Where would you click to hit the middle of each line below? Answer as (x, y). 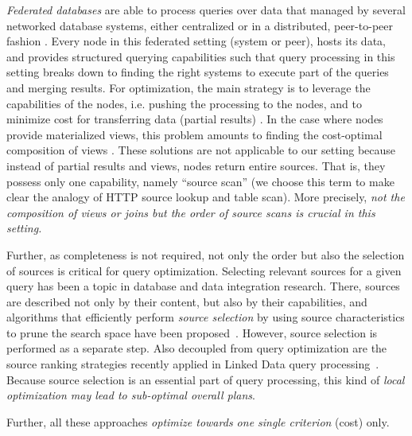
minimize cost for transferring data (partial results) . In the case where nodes (195, 119)
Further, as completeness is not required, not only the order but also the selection (206, 254)
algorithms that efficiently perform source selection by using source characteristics (206, 317)
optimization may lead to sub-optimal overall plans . (131, 395)
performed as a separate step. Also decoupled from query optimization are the (197, 348)
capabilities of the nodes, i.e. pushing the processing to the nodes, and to (184, 103)
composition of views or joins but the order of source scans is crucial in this (191, 212)
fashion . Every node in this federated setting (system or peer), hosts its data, (196, 41)
